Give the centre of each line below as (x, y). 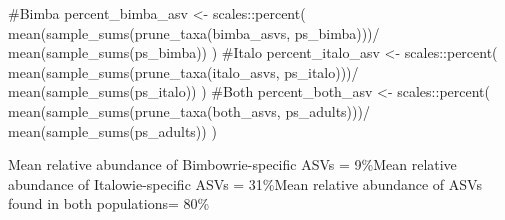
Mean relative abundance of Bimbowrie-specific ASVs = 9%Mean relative (232, 164)
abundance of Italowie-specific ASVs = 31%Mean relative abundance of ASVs (245, 183)
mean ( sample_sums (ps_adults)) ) (112, 130)
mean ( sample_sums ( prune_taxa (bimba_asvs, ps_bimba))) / (194, 32)
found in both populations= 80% (109, 203)
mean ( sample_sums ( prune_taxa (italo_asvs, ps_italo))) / (183, 71)
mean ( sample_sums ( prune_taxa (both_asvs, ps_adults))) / (189, 110)
